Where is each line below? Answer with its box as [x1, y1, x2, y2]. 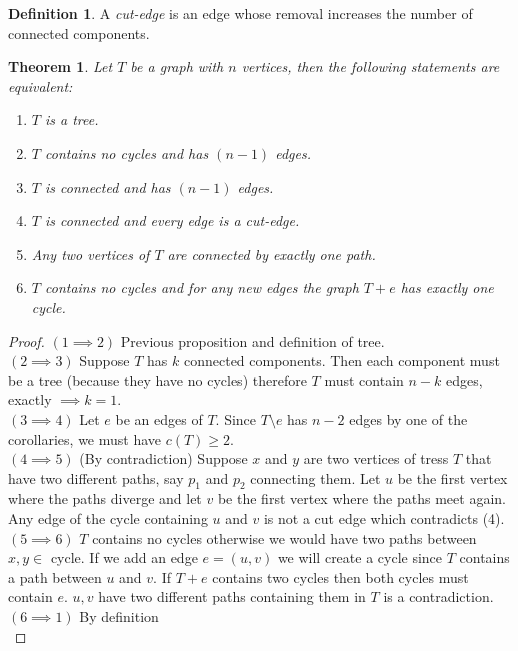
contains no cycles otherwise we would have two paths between [92, 527, 477, 548]
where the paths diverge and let [8, 488, 202, 509]
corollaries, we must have [8, 428, 162, 449]
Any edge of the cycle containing [8, 508, 208, 529]
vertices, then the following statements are [241, 56, 500, 77]
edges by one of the [349, 408, 468, 429]
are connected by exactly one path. [167, 243, 376, 264]
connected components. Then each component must [183, 350, 500, 371]
